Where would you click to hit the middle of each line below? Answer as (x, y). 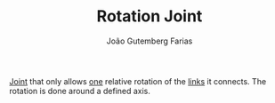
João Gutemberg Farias (150, 41)
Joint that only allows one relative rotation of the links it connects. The (138, 81)
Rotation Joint (150, 16)
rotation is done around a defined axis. (80, 91)
